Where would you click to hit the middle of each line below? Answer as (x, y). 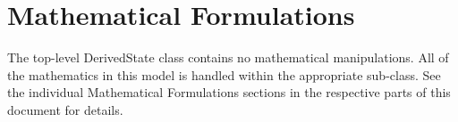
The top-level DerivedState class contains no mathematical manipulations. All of (228, 57)
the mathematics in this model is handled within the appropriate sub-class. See (224, 74)
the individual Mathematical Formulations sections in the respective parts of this (229, 92)
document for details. (65, 109)
